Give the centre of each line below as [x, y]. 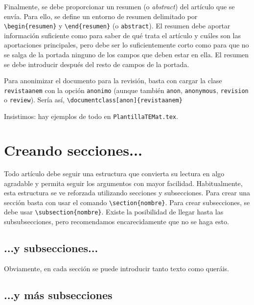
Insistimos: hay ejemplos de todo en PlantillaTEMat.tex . [91, 116]
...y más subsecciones [58, 294]
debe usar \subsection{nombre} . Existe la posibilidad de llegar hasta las [114, 212]
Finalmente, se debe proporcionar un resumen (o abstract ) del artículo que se [119, 6]
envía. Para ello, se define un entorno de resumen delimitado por [101, 16]
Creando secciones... [73, 150]
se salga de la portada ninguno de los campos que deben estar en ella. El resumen [127, 55]
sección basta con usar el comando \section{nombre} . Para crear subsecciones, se [127, 202]
